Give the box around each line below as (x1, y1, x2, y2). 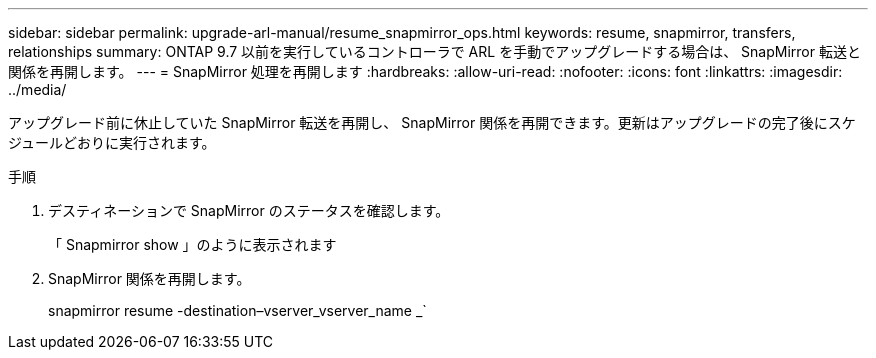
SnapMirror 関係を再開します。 (48, 270, 251, 287)
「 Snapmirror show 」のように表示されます (48, 236, 337, 253)
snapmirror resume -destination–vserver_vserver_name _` (48, 302, 427, 319)
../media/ (8, 81, 67, 98)
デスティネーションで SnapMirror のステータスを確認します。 (48, 202, 450, 219)
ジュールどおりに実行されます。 (8, 134, 216, 151)
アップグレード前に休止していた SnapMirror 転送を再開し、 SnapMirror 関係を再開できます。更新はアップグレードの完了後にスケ (8, 114, 856, 131)
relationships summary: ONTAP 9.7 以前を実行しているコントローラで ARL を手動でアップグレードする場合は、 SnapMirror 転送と (8, 43, 861, 60)
